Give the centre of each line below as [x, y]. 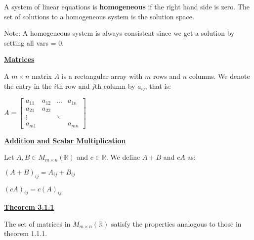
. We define [123, 157]
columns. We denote [219, 76]
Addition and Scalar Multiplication [65, 140]
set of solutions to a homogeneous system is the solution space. [99, 16]
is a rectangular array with [102, 76]
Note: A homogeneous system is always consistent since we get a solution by [119, 33]
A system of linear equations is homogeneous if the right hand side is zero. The [127, 6]
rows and [167, 76]
